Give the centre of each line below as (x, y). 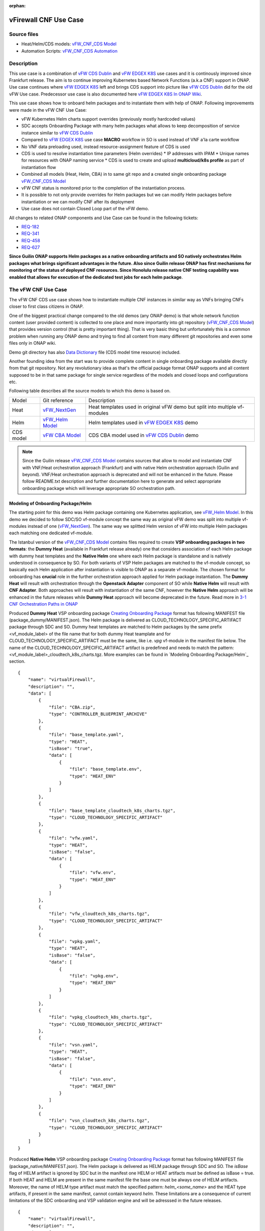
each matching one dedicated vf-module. (51, 533)
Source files (24, 34)
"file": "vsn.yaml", (73, 1045)
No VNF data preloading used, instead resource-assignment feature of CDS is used (106, 146)
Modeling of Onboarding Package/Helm (50, 503)
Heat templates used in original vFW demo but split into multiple (162, 407)
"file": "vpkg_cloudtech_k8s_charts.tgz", (101, 1017)
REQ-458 (31, 240)
